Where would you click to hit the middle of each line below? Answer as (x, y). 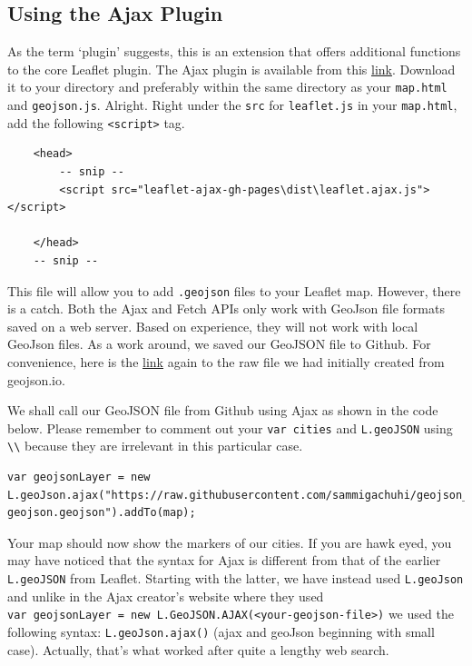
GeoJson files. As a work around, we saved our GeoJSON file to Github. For (219, 344)
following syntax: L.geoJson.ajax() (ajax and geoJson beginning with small (221, 631)
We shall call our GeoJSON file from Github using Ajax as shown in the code (223, 410)
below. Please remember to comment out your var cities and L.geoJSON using (230, 427)
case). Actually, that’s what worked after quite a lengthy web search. (198, 649)
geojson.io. (36, 379)
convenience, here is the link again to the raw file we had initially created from (226, 361)
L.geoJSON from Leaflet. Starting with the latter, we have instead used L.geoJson (236, 578)
